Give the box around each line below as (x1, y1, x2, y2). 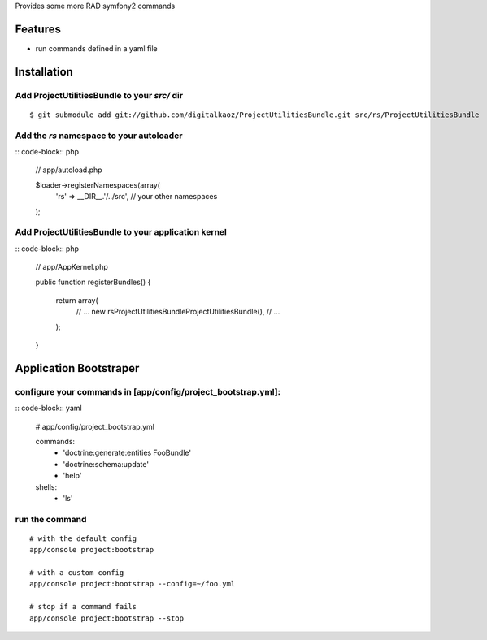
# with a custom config (29, 569, 124, 577)
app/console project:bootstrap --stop (29, 613, 185, 623)
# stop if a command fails (29, 602, 137, 612)
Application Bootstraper (15, 361, 140, 375)
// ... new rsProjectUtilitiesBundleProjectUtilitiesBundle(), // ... (76, 307, 280, 317)
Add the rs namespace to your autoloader (15, 130, 183, 141)
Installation (15, 65, 73, 79)
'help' (63, 471, 82, 481)
